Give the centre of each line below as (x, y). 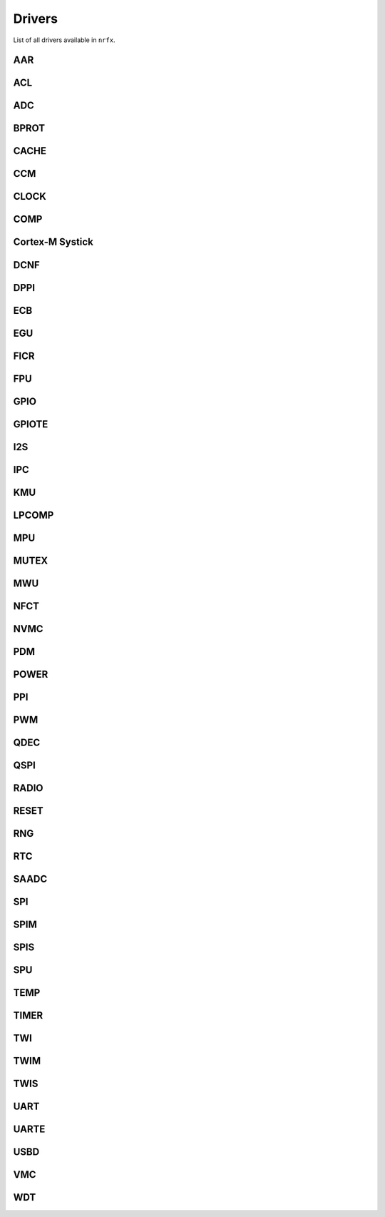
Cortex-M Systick (53, 242)
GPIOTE (31, 424)
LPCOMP (34, 515)
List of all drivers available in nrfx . (64, 40)
